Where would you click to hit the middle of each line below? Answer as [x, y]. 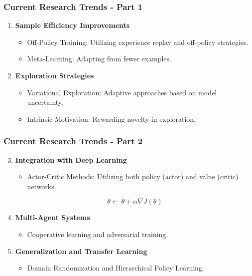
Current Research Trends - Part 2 [73, 141]
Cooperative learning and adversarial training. [98, 234]
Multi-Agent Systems [53, 217]
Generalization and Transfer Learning [81, 251]
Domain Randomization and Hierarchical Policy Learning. [116, 268]
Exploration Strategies [55, 75]
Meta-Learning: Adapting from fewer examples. [99, 59]
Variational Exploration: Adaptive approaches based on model [122, 92]
